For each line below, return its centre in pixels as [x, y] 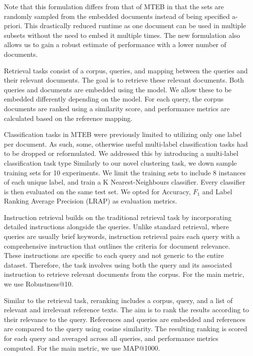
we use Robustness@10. [39, 284]
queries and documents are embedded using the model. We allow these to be [118, 89]
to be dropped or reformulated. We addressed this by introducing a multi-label [121, 153]
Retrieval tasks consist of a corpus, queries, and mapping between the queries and [126, 70]
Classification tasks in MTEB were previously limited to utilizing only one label [123, 134]
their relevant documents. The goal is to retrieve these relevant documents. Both [124, 80]
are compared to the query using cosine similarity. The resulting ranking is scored [126, 329]
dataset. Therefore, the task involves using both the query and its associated [118, 264]
